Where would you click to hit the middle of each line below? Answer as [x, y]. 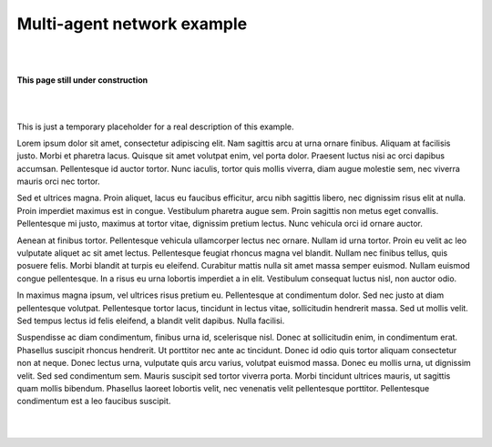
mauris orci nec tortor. [58, 181]
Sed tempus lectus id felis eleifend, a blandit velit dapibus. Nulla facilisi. [151, 320]
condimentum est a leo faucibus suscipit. [94, 401]
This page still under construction [82, 80]
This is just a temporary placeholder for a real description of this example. [156, 127]
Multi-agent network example [132, 24]
